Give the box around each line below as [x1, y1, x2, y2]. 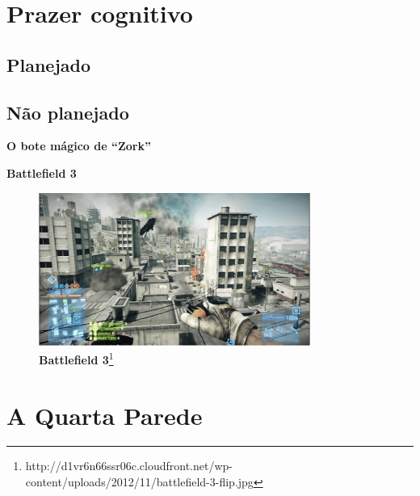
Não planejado [6, 99, 129, 124]
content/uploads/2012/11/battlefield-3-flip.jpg [25, 473, 254, 490]
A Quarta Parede [6, 398, 203, 431]
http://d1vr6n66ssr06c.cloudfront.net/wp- [25, 457, 233, 474]
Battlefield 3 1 [39, 349, 114, 368]
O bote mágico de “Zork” [6, 137, 151, 154]
